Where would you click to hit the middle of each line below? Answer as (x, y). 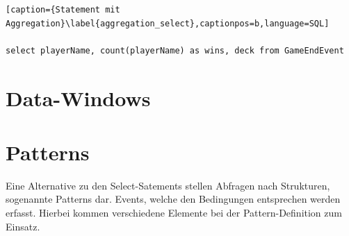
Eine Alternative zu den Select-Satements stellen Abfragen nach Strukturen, (168, 185)
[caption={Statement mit (63, 10)
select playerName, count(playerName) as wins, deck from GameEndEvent (175, 50)
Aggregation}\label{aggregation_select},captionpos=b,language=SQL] (168, 23)
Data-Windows (78, 98)
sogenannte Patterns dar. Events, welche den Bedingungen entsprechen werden (173, 199)
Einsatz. (23, 226)
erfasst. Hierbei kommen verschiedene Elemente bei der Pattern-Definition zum (174, 213)
